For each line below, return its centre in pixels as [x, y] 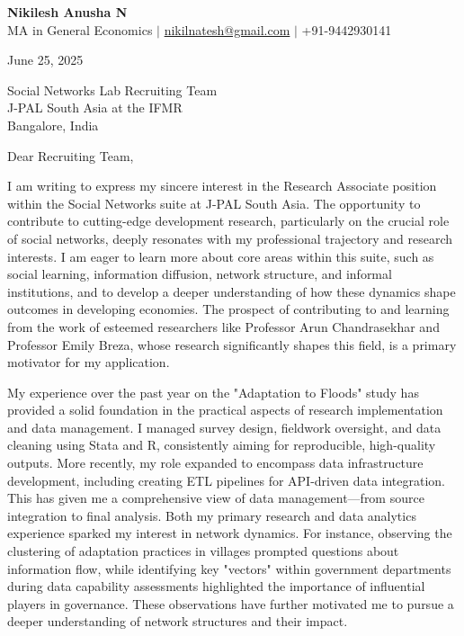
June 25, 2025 [45, 60]
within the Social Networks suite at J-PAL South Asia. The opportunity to [214, 203]
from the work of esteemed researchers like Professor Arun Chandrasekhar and [223, 326]
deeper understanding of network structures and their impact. [178, 621]
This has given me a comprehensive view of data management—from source [216, 498]
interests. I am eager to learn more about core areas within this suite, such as [221, 256]
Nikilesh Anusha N [67, 12]
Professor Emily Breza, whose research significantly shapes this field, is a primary [232, 344]
